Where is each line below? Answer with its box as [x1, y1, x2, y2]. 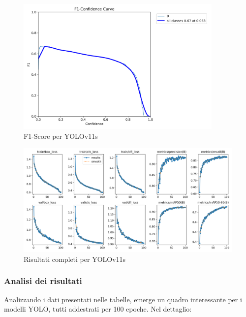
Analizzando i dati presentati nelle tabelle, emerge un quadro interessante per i [4, 294, 242, 304]
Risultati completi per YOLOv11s [24, 254, 126, 264]
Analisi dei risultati [4, 275, 82, 287]
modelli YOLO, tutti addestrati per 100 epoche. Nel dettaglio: [4, 304, 192, 314]
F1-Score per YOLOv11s [24, 130, 98, 141]
